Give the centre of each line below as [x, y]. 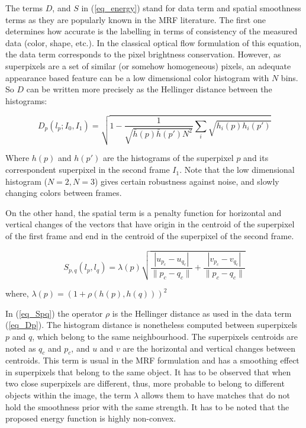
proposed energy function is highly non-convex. [91, 418]
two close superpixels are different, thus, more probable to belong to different [145, 383]
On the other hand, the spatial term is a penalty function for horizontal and [144, 212]
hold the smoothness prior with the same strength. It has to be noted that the [147, 406]
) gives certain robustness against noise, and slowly [187, 181]
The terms [24, 8]
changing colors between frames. [64, 193]
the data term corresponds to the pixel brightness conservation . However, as [143, 54]
